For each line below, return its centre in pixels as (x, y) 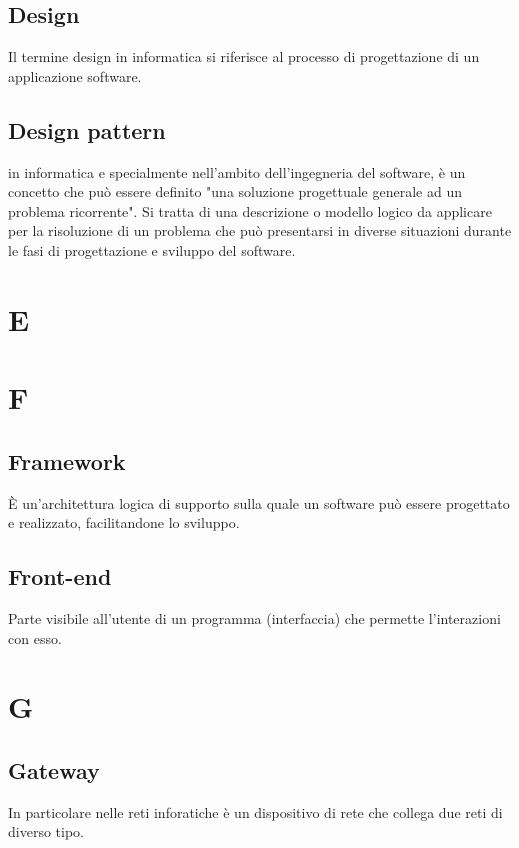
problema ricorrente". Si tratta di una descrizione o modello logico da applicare (250, 210)
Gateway (54, 769)
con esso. (35, 637)
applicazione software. (75, 75)
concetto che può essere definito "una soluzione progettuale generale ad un (235, 191)
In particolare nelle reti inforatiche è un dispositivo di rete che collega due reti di (255, 811)
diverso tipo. (46, 831)
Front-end (60, 576)
